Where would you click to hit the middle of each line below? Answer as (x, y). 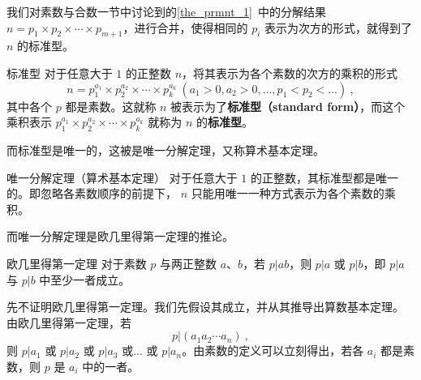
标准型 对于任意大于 (60, 73)
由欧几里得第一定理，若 (69, 322)
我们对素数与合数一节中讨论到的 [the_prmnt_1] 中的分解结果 (167, 11)
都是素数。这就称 (111, 106)
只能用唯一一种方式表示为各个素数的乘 (293, 193)
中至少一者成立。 (85, 279)
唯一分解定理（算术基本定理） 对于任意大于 (122, 177)
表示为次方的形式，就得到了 (339, 27)
